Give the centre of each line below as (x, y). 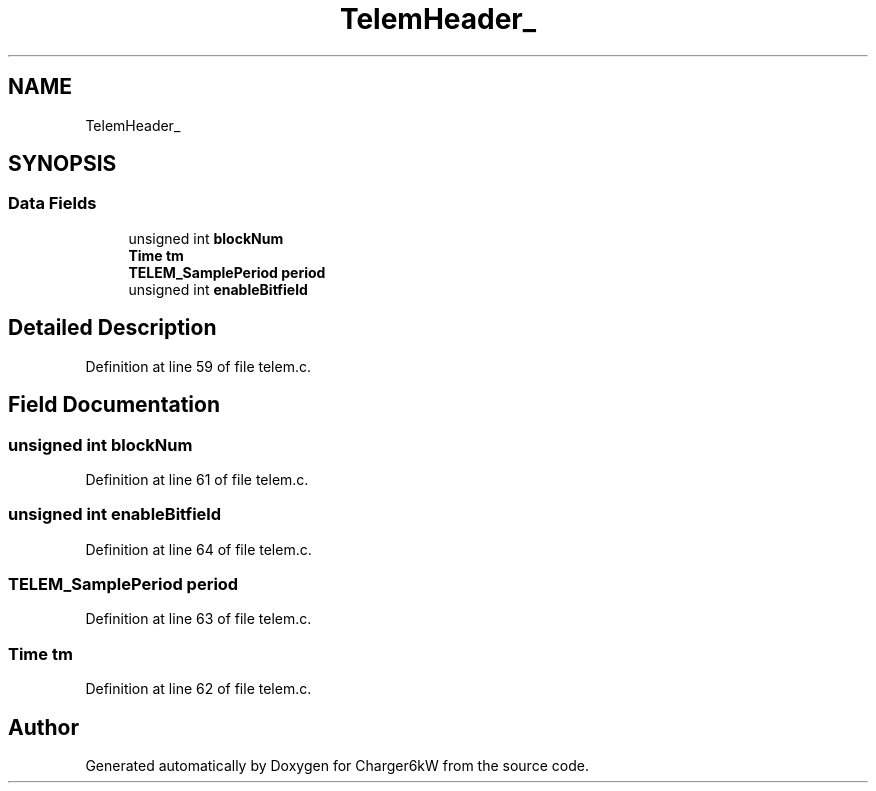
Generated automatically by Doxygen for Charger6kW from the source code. (337, 765)
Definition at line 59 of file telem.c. (198, 366)
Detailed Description (112, 328)
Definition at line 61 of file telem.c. (197, 479)
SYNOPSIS (62, 164)
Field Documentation (114, 405)
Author (43, 727)
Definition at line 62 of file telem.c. (198, 689)
